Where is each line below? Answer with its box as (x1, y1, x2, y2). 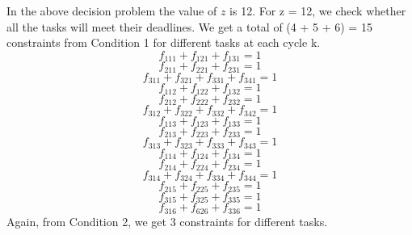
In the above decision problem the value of (6, 2, 217, 19)
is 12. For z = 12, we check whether (229, 2, 406, 19)
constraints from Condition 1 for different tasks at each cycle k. (6, 34, 321, 51)
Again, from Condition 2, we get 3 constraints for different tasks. (6, 212, 328, 229)
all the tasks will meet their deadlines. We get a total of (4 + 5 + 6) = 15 (6, 18, 372, 35)
